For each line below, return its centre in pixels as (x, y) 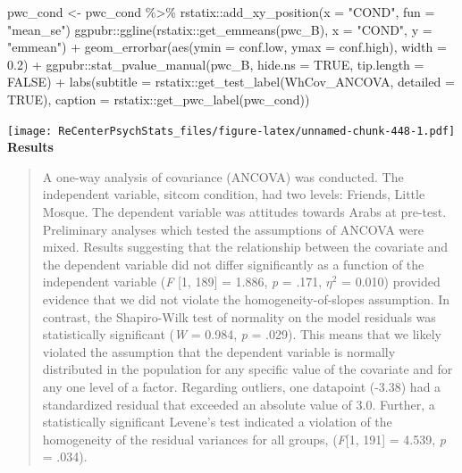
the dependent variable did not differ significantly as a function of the (233, 264)
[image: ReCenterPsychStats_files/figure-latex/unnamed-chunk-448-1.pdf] (231, 131)
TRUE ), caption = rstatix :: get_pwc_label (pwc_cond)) (159, 99)
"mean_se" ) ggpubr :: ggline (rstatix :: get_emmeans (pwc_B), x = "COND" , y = (220, 29)
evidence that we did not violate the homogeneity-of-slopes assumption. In (246, 299)
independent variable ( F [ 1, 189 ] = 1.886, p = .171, (182, 282)
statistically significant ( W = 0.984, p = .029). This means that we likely (242, 334)
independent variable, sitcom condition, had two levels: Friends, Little (234, 194)
